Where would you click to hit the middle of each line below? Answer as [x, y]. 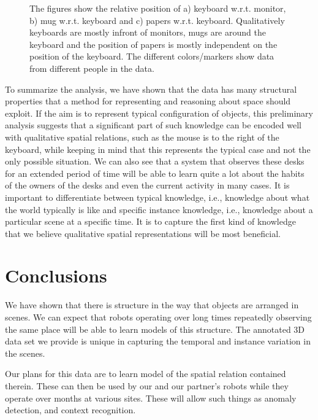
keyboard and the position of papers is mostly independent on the [153, 44]
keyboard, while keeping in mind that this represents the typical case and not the [158, 149]
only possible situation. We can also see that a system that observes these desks [155, 161]
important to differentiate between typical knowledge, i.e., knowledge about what [157, 197]
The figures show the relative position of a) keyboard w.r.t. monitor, [158, 8]
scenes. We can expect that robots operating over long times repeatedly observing [158, 317]
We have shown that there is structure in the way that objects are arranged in [152, 305]
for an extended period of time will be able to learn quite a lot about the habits [155, 173]
